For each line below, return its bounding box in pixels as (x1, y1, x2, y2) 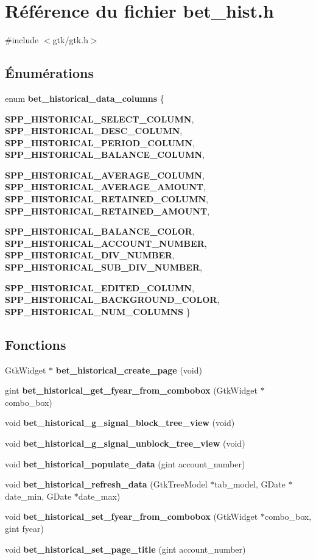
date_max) (78, 489, 121, 502)
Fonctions (5, 335, 66, 353)
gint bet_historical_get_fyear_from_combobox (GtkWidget (5, 384, 258, 397)
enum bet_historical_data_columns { (5, 91, 164, 104)
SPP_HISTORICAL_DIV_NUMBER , (5, 249, 175, 261)
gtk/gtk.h (52, 34, 88, 46)
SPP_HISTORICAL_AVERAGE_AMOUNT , (5, 180, 206, 193)
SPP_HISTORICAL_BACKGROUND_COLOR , (5, 293, 220, 306)
